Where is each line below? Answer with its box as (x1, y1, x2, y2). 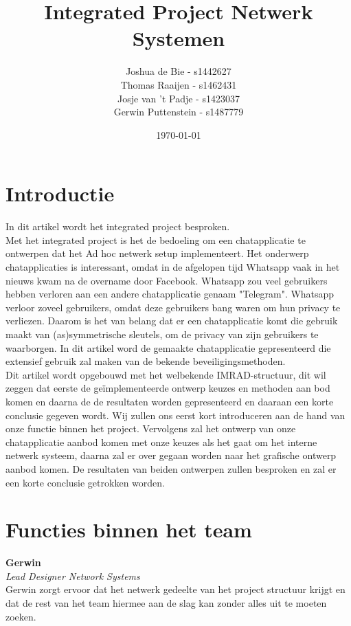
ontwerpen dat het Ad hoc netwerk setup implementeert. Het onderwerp (5, 246, 309, 260)
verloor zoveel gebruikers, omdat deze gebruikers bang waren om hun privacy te (5, 300, 341, 314)
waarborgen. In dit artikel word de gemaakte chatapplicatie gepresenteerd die (5, 340, 331, 355)
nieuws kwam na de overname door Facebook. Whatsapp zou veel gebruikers (5, 273, 328, 287)
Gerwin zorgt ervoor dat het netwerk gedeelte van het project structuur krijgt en (5, 582, 346, 596)
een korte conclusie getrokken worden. (5, 475, 165, 489)
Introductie (5, 179, 115, 208)
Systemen (132, 24, 225, 52)
